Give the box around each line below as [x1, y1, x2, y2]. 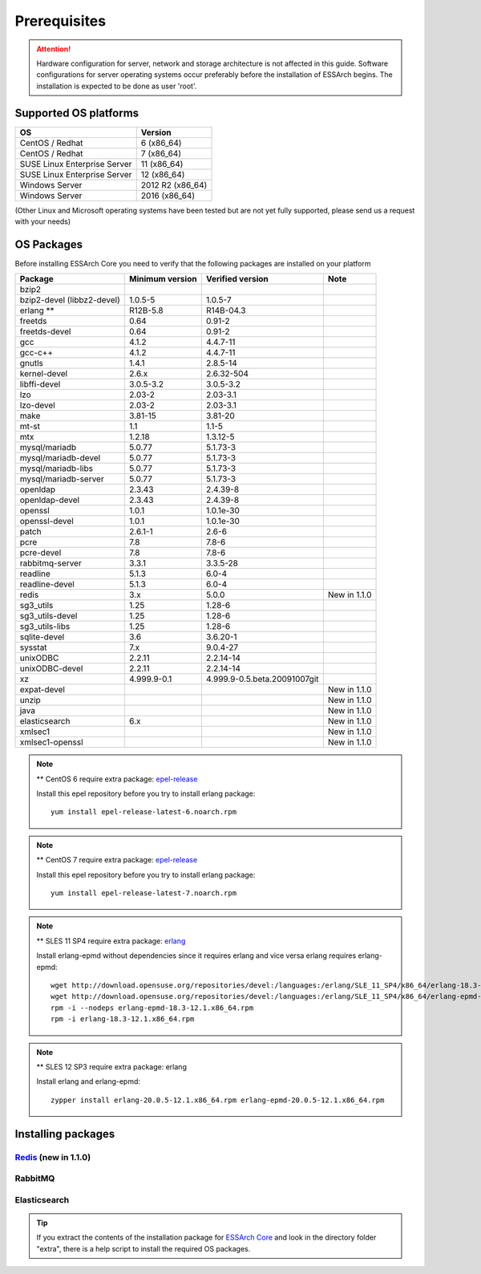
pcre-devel [19, 547, 62, 558]
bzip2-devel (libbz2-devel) [19, 294, 120, 306]
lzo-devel [19, 400, 55, 411]
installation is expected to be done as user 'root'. [36, 81, 197, 91]
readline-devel [19, 578, 75, 590]
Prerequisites [14, 12, 107, 30]
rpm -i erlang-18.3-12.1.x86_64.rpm [51, 1015, 195, 1024]
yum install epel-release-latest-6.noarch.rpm [51, 807, 236, 817]
